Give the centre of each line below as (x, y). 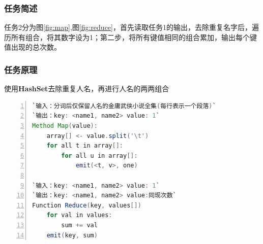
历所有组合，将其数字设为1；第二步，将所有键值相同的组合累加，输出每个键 (130, 37)
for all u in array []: (99, 155)
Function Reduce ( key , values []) (87, 205)
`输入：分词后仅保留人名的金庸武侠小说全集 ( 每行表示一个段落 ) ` (124, 106)
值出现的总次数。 (33, 47)
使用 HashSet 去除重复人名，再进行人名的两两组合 (87, 89)
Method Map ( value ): (65, 126)
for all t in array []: (85, 146)
